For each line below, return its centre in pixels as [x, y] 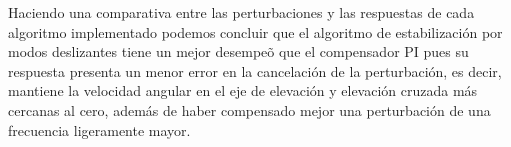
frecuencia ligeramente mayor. [99, 129]
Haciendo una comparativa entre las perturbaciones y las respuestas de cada [241, 12]
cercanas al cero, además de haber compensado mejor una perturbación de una [249, 109]
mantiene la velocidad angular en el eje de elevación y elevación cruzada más [243, 90]
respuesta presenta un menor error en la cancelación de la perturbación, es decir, [255, 70]
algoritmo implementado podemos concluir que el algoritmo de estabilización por [255, 31]
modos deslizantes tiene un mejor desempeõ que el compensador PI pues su [238, 51]
